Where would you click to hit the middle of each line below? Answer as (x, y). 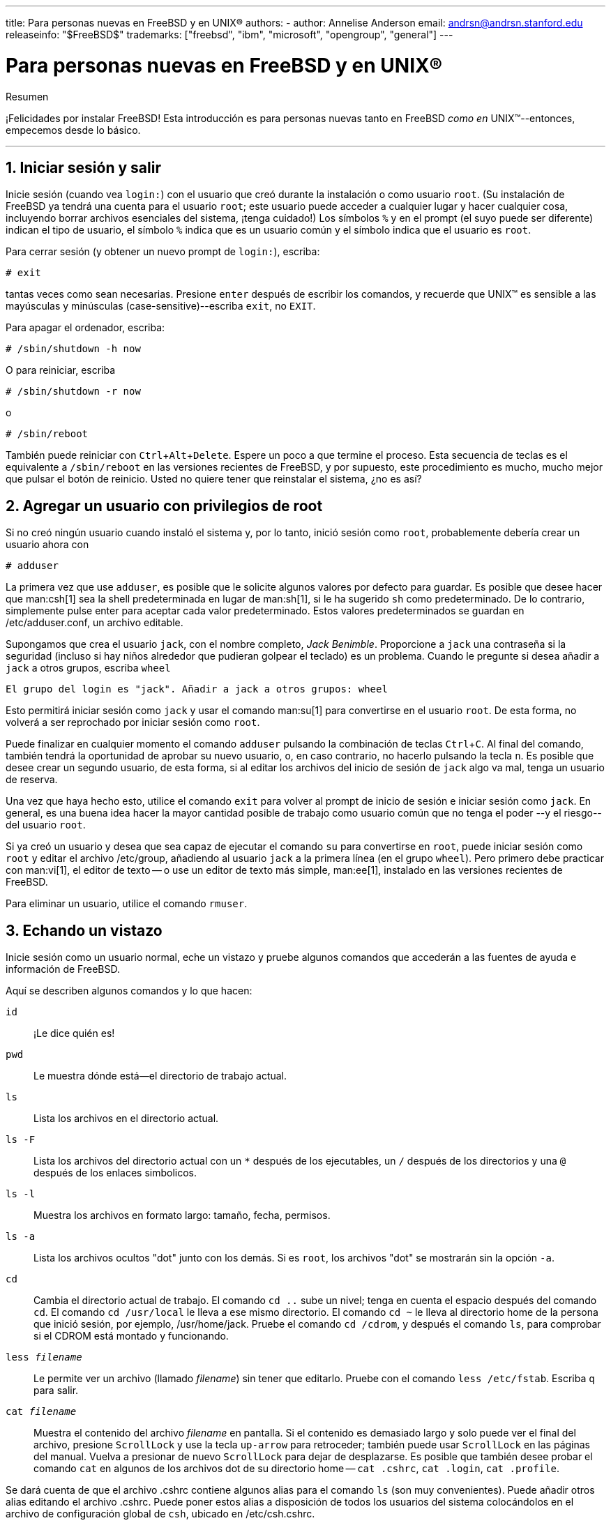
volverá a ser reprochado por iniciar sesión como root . (133, 722)
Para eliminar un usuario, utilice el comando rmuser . (127, 904)
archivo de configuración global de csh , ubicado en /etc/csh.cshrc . (160, 1514)
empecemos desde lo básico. (73, 130)
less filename (44, 1357)
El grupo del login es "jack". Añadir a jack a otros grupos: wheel (197, 689)
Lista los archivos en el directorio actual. (126, 1119)
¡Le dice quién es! (74, 1033)
